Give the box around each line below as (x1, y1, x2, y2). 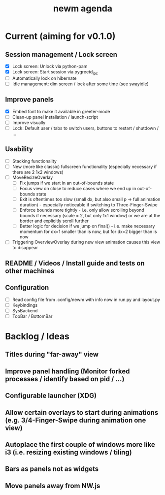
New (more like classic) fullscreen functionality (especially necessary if (12, 164, 157, 169)
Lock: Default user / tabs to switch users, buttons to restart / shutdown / (12, 125, 159, 131)
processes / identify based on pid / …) (5, 375, 125, 383)
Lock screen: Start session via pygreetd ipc (12, 69, 99, 76)
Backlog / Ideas (5, 331, 70, 342)
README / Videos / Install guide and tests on (5, 259, 145, 267)
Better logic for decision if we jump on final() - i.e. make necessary (19, 223, 155, 229)
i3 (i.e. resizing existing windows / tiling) (5, 448, 132, 457)
